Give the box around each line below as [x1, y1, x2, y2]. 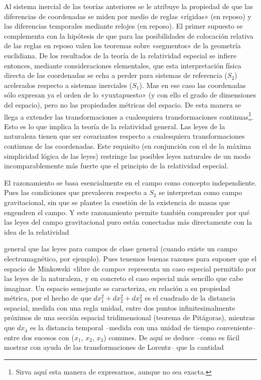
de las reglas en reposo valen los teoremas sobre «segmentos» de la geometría [4, 40, 241, 51]
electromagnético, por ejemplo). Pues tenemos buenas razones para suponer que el [4, 253, 257, 263]
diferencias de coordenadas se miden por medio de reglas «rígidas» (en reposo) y [4, 11, 251, 21]
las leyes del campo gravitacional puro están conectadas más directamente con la [4, 217, 252, 227]
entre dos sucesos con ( [4, 332, 74, 342]
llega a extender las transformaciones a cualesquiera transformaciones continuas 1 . [4, 110, 253, 122]
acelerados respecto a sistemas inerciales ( [4, 79, 133, 90]
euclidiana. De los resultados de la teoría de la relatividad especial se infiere [4, 50, 237, 60]
